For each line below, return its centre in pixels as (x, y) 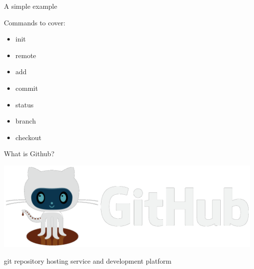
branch (26, 121)
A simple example (31, 6)
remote (26, 55)
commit (27, 88)
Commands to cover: (35, 22)
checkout (28, 137)
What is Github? (29, 154)
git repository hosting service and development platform (88, 260)
